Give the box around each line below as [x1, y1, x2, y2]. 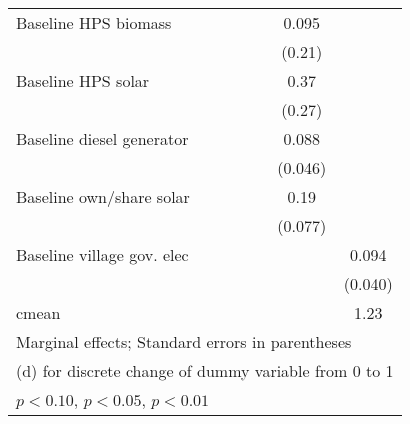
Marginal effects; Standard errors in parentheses [16, 330, 352, 353]
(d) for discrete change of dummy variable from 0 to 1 [16, 359, 394, 382]
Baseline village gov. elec [16, 243, 189, 266]
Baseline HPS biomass [16, 11, 172, 34]
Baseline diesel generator [16, 127, 189, 150]
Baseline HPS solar [16, 69, 150, 92]
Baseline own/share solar [16, 185, 190, 208]
